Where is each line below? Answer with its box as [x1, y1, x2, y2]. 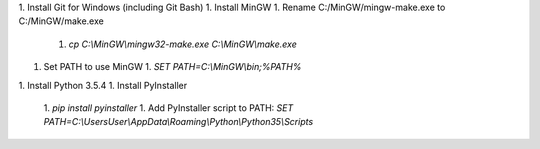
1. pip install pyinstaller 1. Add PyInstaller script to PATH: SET [43, 101, 294, 114]
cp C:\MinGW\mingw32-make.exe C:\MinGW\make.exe [68, 38, 297, 50]
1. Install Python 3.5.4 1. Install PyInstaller [18, 79, 188, 91]
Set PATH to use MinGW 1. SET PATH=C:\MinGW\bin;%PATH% [43, 61, 302, 73]
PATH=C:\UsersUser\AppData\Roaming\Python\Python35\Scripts [43, 116, 314, 128]
